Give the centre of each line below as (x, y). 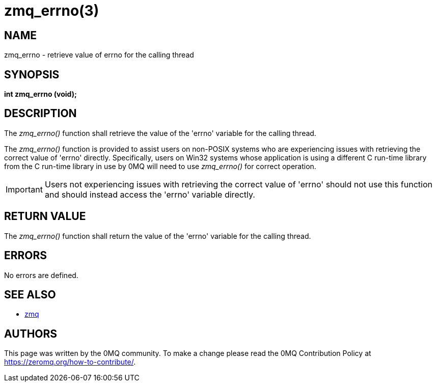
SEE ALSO (30, 294)
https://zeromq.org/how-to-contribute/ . (70, 362)
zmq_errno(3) (52, 11)
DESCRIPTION (40, 114)
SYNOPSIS (32, 74)
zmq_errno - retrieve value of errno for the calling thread (99, 55)
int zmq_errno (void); (40, 94)
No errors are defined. (41, 275)
